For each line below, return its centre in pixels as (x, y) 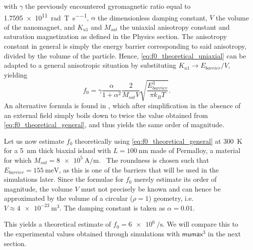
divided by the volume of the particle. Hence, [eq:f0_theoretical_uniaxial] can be (125, 55)
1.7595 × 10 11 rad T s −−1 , (47, 17)
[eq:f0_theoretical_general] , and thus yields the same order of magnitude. (114, 125)
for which (18, 160)
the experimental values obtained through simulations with (92, 234)
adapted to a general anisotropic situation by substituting (90, 65)
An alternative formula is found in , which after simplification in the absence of (122, 105)
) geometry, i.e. (171, 198)
